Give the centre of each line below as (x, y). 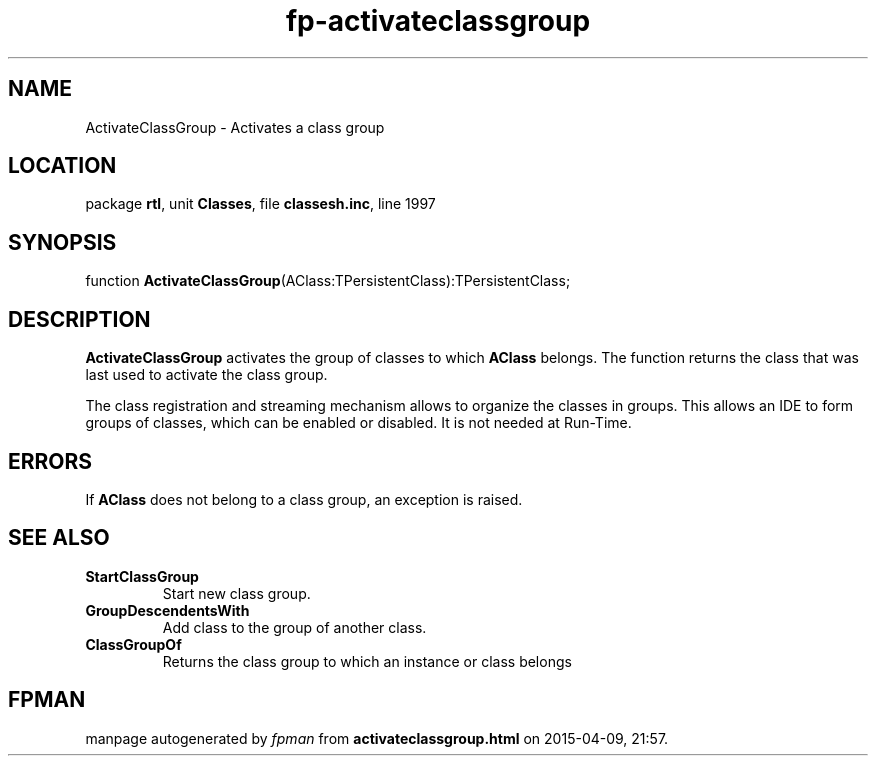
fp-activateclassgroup (438, 21)
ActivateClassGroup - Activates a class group (235, 127)
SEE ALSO (59, 538)
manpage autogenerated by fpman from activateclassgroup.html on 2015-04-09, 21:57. (377, 738)
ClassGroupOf (133, 644)
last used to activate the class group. (206, 375)
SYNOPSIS (62, 242)
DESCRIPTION (79, 319)
